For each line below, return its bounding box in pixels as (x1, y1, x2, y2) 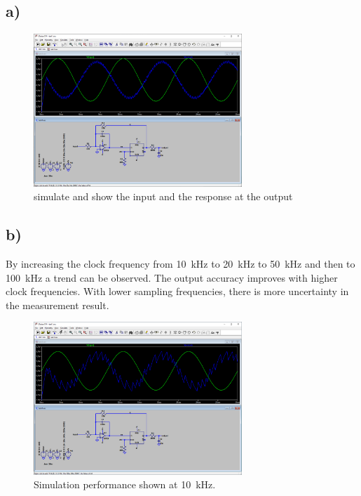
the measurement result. (6, 297, 109, 312)
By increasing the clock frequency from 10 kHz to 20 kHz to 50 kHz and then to (6, 256, 355, 270)
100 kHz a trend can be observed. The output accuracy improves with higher (6, 270, 338, 285)
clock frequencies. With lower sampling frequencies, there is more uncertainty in (6, 284, 349, 299)
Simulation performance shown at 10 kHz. (34, 477, 216, 492)
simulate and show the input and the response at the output (34, 189, 293, 204)
